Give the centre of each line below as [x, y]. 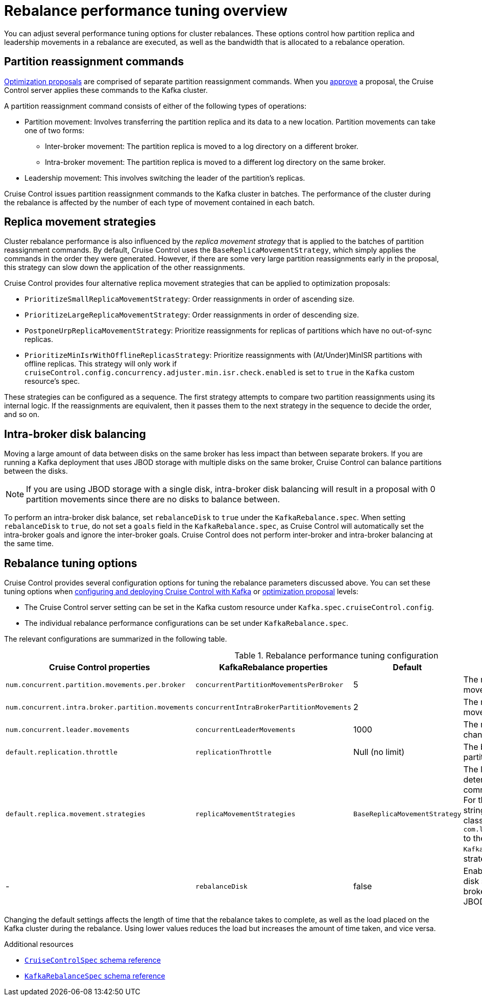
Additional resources [39, 944]
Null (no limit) [379, 752]
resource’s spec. [52, 381]
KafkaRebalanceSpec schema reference [95, 976]
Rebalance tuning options [71, 563]
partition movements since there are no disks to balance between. [153, 499]
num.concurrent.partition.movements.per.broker [96, 685]
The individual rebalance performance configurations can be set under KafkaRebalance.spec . [186, 623]
